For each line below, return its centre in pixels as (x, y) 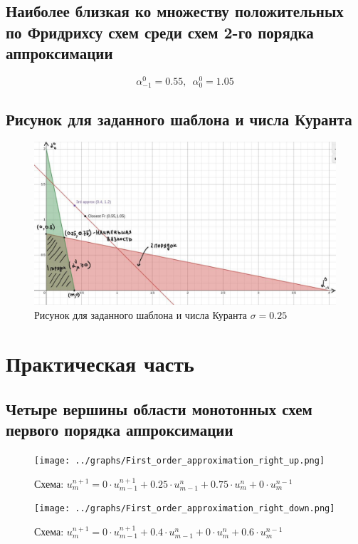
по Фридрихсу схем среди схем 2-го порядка (160, 32)
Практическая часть (100, 363)
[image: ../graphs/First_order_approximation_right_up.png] (180, 461)
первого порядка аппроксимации (120, 430)
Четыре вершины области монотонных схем (159, 408)
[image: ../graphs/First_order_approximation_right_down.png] (185, 509)
